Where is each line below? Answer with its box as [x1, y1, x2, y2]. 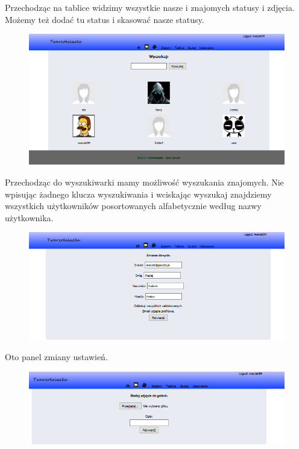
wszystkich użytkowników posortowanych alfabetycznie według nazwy [5, 199, 262, 212]
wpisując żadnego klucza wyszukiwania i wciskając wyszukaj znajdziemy [5, 187, 272, 200]
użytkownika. [5, 211, 54, 224]
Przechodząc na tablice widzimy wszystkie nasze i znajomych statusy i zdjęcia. [5, 1, 295, 13]
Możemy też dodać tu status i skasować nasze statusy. [5, 13, 204, 25]
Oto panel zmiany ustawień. [5, 350, 108, 363]
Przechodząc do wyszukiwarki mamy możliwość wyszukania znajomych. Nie [5, 175, 284, 188]
